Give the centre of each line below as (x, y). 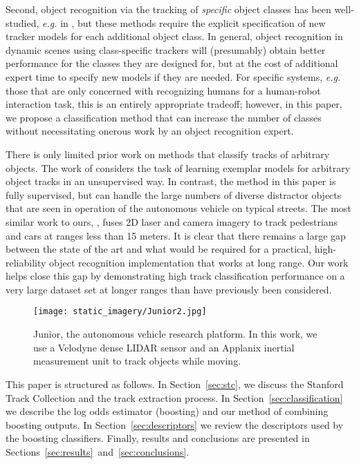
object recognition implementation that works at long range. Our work (199, 262)
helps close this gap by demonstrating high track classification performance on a (175, 276)
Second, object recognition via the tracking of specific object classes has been (168, 9)
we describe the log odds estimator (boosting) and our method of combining (167, 411)
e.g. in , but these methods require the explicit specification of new (184, 22)
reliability (26, 262)
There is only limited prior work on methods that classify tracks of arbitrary (168, 154)
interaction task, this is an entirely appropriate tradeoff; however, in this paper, (174, 104)
